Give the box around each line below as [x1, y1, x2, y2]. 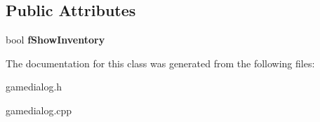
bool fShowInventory [6, 32, 105, 47]
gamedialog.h [6, 79, 62, 94]
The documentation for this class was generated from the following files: [6, 55, 315, 70]
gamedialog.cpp [6, 102, 72, 117]
